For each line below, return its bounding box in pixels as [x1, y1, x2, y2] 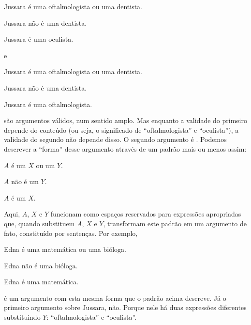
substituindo [4, 312, 41, 322]
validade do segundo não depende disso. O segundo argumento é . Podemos [4, 134, 227, 144]
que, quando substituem [4, 218, 75, 228]
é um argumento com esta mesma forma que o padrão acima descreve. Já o [4, 293, 226, 303]
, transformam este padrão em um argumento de [103, 218, 247, 228]
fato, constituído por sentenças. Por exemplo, [4, 228, 138, 238]
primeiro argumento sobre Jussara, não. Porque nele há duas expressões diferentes [4, 302, 247, 312]
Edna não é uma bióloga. [4, 260, 78, 270]
